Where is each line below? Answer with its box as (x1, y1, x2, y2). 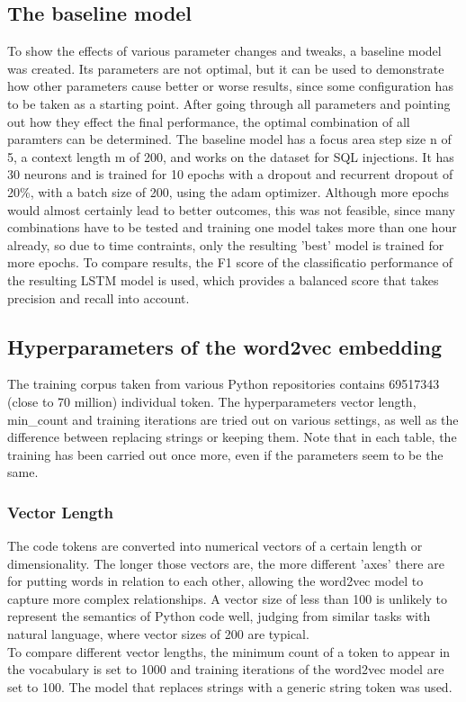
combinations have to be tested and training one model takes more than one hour (7, 218, 457, 237)
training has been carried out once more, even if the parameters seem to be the (7, 445, 444, 463)
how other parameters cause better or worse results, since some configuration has (7, 76, 453, 95)
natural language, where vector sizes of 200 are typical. (7, 625, 309, 643)
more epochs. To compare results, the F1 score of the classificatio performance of (7, 253, 453, 272)
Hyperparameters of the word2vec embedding (7, 332, 443, 360)
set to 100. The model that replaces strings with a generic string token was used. (7, 677, 453, 696)
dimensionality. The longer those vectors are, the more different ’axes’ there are (7, 553, 444, 572)
